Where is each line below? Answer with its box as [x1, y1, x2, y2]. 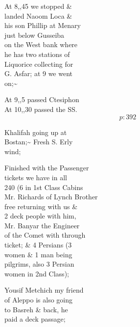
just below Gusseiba [4, 29, 65, 40]
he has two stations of [4, 49, 70, 59]
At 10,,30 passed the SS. [4, 104, 77, 114]
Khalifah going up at [4, 127, 67, 137]
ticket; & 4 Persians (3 [4, 240, 72, 250]
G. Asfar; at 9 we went [4, 68, 73, 79]
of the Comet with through [4, 230, 86, 240]
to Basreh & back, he [4, 304, 68, 314]
